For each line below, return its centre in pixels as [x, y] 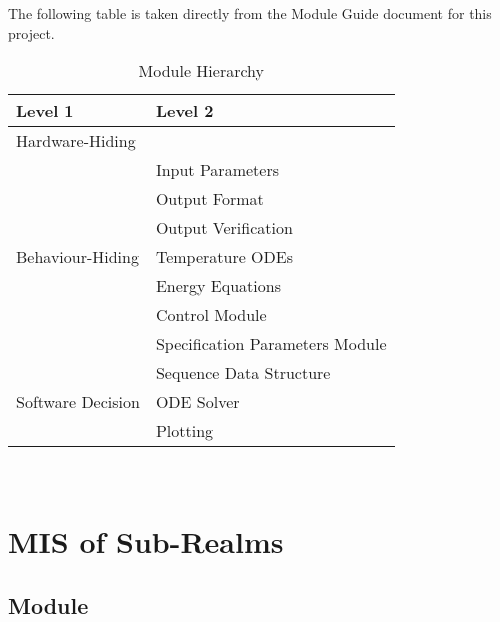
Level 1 [45, 111]
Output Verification [224, 228]
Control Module [211, 315]
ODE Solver [197, 402]
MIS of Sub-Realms [146, 540]
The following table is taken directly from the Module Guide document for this [250, 13]
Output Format [209, 199]
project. [31, 32]
